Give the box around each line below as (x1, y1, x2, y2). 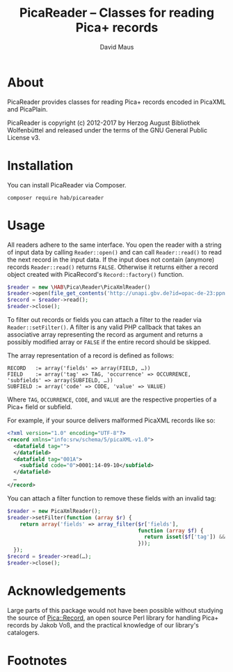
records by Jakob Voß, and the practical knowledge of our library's (7, 620, 200, 629)
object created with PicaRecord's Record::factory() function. (7, 270, 184, 278)
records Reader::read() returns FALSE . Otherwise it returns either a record (7, 263, 218, 271)
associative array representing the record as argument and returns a (7, 330, 203, 339)
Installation (7, 158, 74, 174)
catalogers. (7, 628, 40, 636)
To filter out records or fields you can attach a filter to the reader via (7, 316, 202, 324)
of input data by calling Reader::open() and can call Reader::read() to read (7, 247, 222, 256)
